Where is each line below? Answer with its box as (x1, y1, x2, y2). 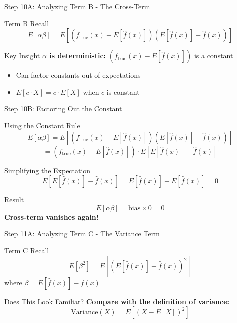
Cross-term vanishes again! (4, 211, 99, 222)
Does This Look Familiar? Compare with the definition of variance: (4, 296, 229, 306)
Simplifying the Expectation (4, 165, 91, 175)
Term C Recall (4, 245, 49, 255)
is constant (106, 86, 140, 97)
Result (4, 194, 24, 205)
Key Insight (4, 50, 40, 61)
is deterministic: (49, 50, 106, 61)
